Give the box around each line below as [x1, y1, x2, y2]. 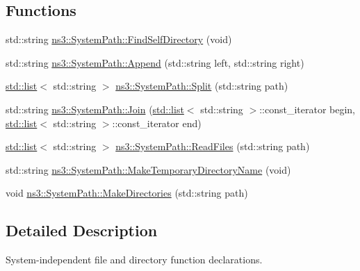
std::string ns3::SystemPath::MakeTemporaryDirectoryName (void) [6, 162, 291, 176]
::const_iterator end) [112, 115, 202, 130]
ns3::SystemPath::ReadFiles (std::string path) [115, 139, 310, 154]
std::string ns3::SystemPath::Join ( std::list [6, 101, 184, 116]
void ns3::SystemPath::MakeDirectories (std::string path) [6, 186, 248, 200]
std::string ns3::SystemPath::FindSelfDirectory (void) [6, 32, 232, 47]
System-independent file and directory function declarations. [6, 252, 263, 267]
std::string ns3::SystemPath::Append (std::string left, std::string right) [6, 55, 304, 69]
